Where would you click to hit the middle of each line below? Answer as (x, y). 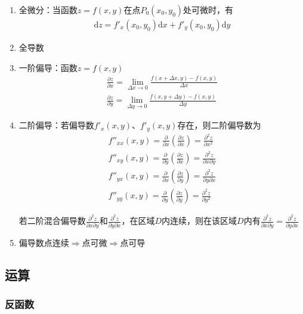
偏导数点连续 (44, 242)
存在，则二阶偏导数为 (219, 125)
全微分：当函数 (48, 10)
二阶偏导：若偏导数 (56, 125)
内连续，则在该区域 (200, 221)
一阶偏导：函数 (48, 67)
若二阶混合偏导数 (52, 221)
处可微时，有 (208, 10)
